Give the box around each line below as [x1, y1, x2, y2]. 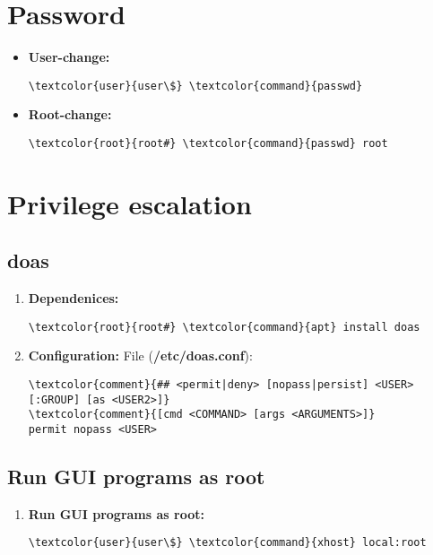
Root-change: [28, 105, 112, 124]
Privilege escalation [7, 185, 252, 221]
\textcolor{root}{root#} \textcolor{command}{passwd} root [28, 136, 388, 150]
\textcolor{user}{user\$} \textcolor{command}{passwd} [28, 79, 363, 92]
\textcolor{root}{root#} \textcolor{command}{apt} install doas [28, 320, 420, 334]
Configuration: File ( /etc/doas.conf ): [28, 346, 253, 365]
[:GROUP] [28, 393, 81, 406]
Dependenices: [28, 289, 119, 308]
